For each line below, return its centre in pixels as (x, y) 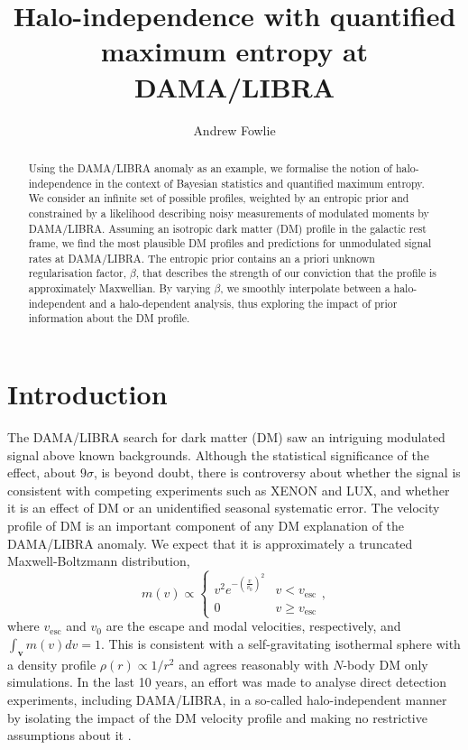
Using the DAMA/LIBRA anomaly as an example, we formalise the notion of (210, 167)
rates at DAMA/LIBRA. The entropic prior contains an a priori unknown (202, 258)
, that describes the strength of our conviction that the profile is (286, 273)
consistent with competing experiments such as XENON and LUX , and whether (229, 490)
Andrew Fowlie (234, 130)
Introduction (87, 394)
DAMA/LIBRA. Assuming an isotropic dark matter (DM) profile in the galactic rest (227, 228)
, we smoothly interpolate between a (305, 288)
